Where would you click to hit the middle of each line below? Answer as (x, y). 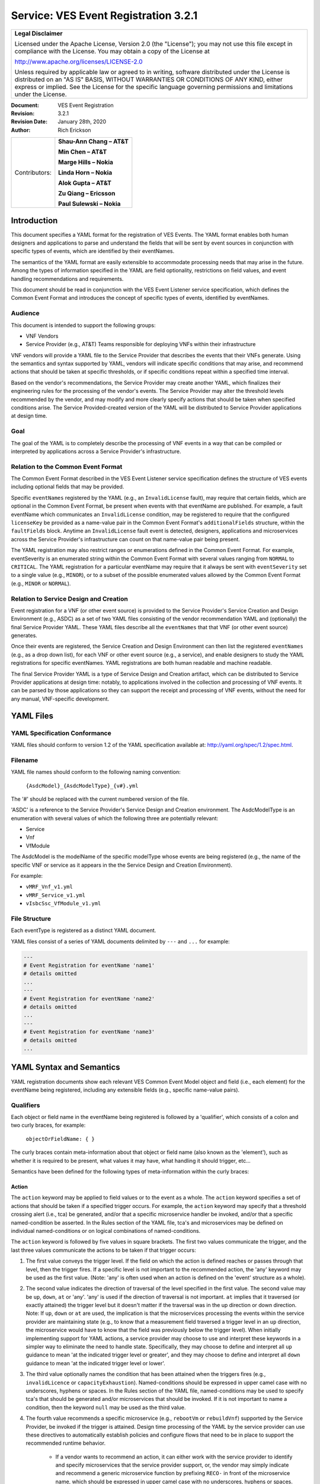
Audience (25, 313)
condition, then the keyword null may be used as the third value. (106, 1407)
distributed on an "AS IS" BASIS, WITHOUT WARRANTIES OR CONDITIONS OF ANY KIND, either (148, 79)
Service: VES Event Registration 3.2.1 (104, 15)
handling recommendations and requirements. (67, 278)
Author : (21, 130)
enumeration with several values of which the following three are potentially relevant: (115, 818)
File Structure (31, 918)
